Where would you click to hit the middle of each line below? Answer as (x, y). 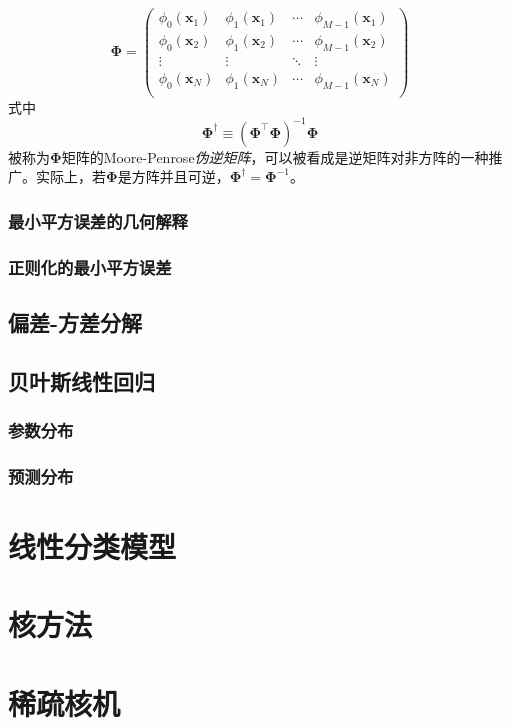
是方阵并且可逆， (173, 176)
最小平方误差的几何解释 (98, 220)
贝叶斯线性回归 (81, 380)
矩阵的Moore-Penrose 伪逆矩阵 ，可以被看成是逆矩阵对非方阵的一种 (275, 156)
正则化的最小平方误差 (90, 266)
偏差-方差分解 (75, 321)
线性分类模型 (92, 546)
